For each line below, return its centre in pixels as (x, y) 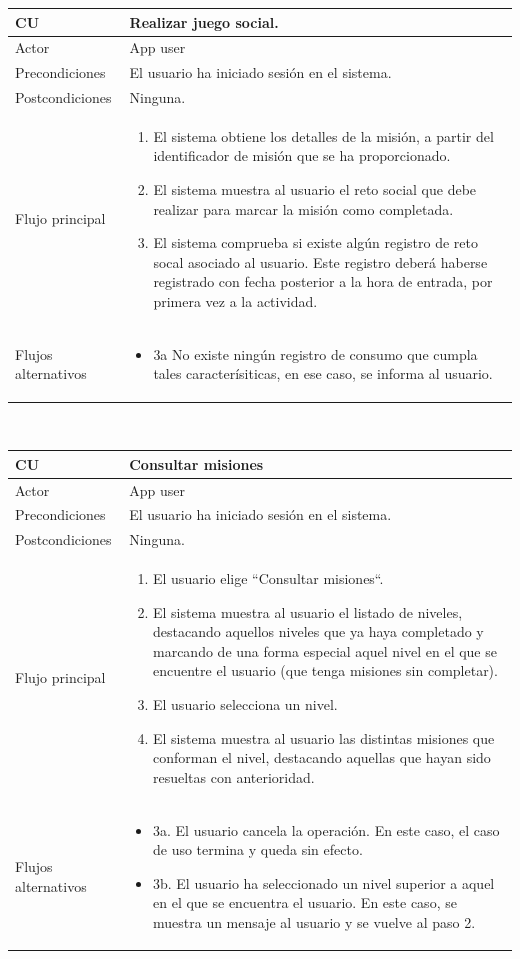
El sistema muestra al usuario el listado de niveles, (308, 611)
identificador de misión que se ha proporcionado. (302, 155)
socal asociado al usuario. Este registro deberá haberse (320, 261)
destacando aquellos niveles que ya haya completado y (318, 631)
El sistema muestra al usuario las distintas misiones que (324, 737)
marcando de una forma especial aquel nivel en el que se (325, 650)
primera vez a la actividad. (235, 301)
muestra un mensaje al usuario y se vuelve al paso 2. (314, 922)
